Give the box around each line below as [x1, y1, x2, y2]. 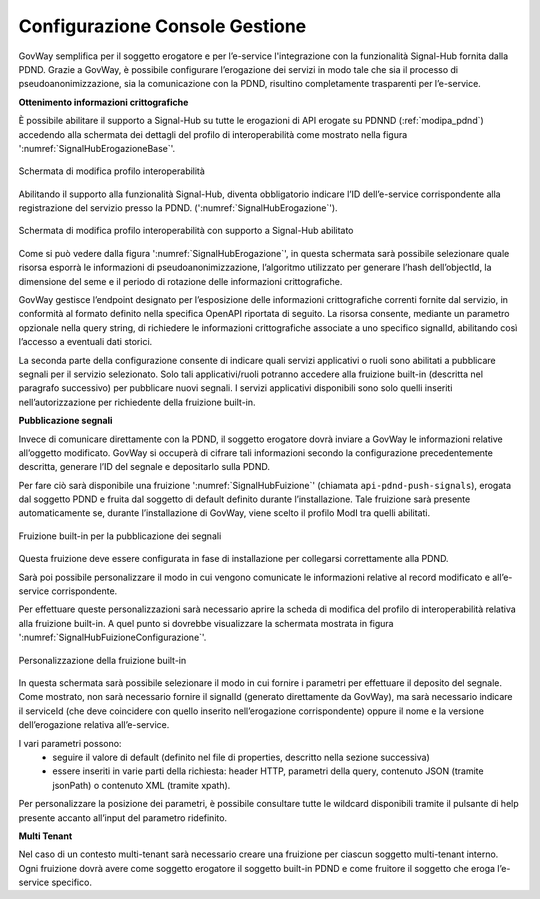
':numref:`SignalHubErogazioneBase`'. [18, 142, 176, 154]
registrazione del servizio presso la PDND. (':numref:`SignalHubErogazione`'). [18, 202, 339, 214]
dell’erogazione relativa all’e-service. [18, 719, 170, 731]
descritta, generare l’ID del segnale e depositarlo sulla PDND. [18, 461, 270, 473]
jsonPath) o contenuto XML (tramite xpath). [52, 779, 231, 791]
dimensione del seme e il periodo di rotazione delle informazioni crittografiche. [18, 275, 343, 287]
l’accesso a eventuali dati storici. [18, 336, 153, 348]
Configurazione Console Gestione [18, 15, 307, 37]
